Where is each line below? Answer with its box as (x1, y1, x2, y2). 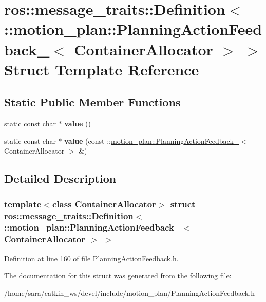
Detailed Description (4, 171, 117, 186)
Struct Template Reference (4, 59, 199, 80)
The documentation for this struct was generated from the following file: (4, 270, 232, 281)
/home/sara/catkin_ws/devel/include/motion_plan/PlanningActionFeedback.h (4, 287, 255, 298)
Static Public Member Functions (4, 94, 181, 110)
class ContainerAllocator (52, 197, 156, 210)
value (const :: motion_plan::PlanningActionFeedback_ (64, 135, 239, 146)
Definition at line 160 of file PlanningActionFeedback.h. (4, 253, 179, 263)
